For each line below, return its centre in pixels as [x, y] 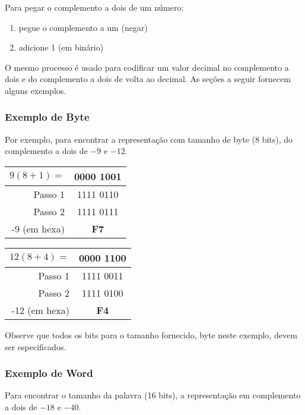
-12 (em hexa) [40, 310]
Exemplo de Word [49, 373]
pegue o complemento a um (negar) [83, 27]
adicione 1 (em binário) [61, 47]
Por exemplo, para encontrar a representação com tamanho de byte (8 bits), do [149, 139]
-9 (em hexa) [38, 228]
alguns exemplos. [36, 90]
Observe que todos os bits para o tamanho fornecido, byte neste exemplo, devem [151, 334]
